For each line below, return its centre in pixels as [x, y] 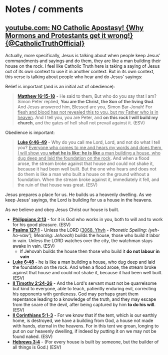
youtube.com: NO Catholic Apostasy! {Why [74, 28]
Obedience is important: [30, 132]
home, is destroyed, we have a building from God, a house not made [83, 320]
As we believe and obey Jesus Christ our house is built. [62, 210]
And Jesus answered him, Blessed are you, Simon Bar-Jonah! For [85, 107]
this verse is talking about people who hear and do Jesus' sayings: [74, 77]
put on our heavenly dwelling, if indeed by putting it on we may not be [84, 331]
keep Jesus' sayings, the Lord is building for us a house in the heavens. [79, 200]
